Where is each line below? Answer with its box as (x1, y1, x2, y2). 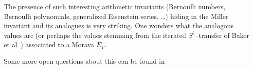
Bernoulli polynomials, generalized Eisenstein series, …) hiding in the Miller (4, 11, 229, 21)
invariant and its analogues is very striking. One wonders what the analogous (4, 20, 234, 31)
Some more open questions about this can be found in (4, 55, 165, 66)
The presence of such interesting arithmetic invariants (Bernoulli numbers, (4, 1, 226, 11)
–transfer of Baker (195, 30, 249, 40)
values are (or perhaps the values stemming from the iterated (4, 30, 186, 40)
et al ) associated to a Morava (4, 39, 94, 50)
